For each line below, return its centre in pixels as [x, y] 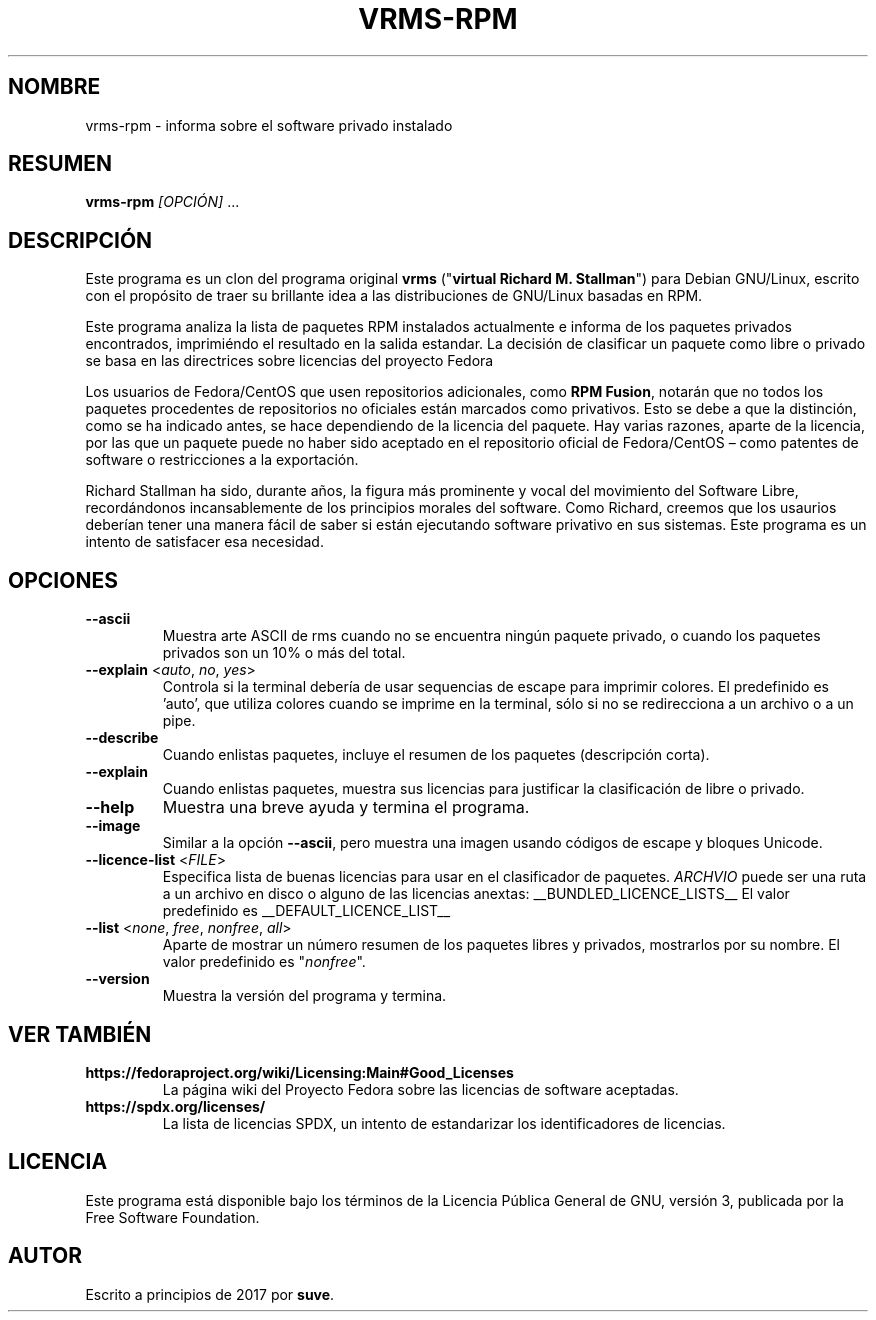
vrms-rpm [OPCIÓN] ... [162, 202]
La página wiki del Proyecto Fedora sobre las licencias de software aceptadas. [420, 1089]
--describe [122, 738]
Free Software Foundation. [172, 1217]
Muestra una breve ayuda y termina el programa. [346, 807]
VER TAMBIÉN [80, 1034]
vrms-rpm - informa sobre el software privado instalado [269, 125]
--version [117, 979]
